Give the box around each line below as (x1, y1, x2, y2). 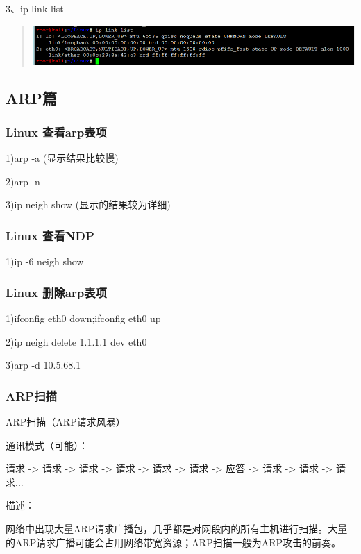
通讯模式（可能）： (6, 437, 88, 452)
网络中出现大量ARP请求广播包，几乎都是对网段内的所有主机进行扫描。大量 (6, 521, 348, 536)
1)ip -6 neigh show (6, 254, 84, 269)
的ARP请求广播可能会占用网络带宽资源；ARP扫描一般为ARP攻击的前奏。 (6, 535, 342, 549)
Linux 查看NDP (6, 226, 94, 244)
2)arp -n (6, 174, 40, 188)
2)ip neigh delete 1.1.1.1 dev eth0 (6, 334, 147, 349)
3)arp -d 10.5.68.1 (6, 358, 81, 372)
